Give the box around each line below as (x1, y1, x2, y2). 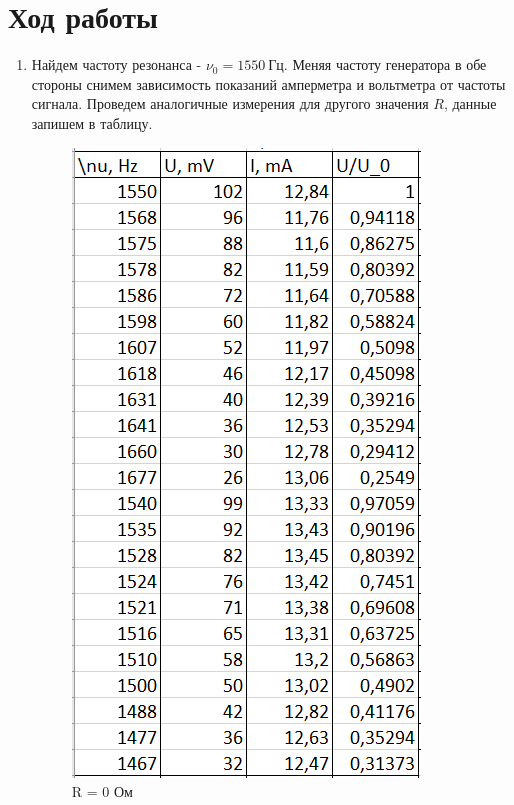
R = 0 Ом (71, 781, 133, 802)
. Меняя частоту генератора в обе (283, 54, 487, 75)
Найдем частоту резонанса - (31, 54, 202, 75)
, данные (443, 93, 497, 114)
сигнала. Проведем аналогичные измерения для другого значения (31, 93, 429, 114)
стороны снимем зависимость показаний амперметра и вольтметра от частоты (31, 73, 506, 94)
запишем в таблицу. (31, 112, 153, 133)
